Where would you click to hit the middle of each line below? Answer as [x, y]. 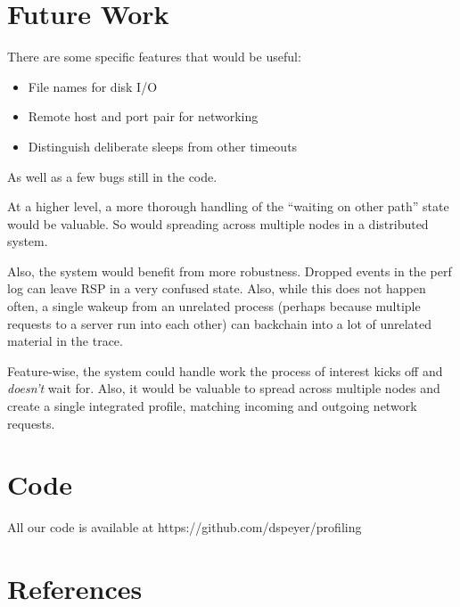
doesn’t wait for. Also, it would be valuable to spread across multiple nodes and [224, 388]
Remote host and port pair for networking [143, 116]
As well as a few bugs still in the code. [112, 176]
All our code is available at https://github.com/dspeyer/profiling [185, 527]
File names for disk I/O [93, 86]
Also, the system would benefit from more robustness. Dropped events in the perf [230, 271]
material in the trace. [65, 341]
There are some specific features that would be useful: [154, 57]
